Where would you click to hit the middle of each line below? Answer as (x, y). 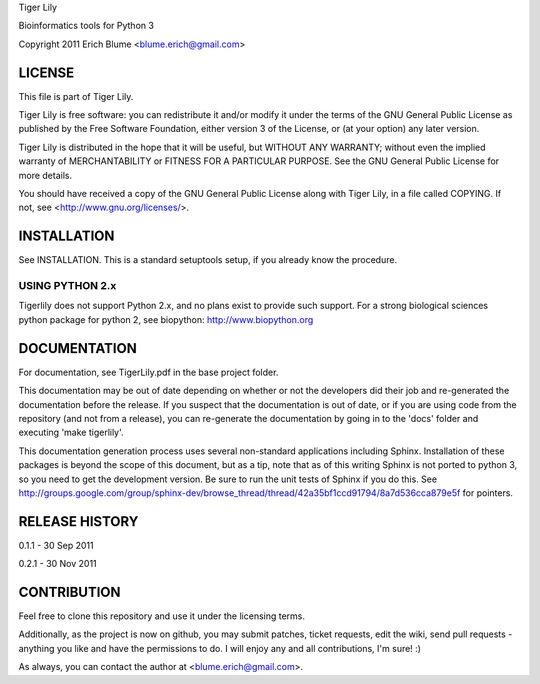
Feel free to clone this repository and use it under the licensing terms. (161, 616)
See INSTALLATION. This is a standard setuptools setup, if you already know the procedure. (208, 260)
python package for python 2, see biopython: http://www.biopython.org (166, 319)
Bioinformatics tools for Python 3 (86, 26)
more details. (45, 175)
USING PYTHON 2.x (67, 286)
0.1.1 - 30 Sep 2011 (56, 545)
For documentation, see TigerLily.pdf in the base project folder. (148, 372)
